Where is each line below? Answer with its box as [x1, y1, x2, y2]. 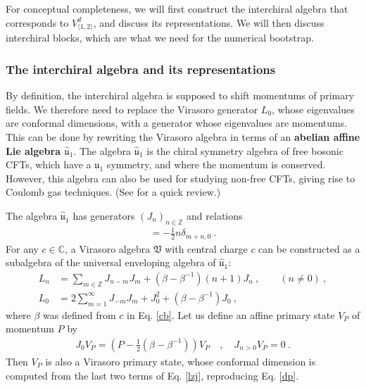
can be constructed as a [258, 241, 360, 256]
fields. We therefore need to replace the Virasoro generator [6, 101, 258, 116]
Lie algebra [6, 143, 61, 158]
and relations [187, 208, 243, 223]
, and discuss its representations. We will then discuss [93, 15, 324, 30]
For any [6, 241, 39, 256]
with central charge [165, 241, 248, 256]
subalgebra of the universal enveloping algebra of [6, 255, 216, 270]
